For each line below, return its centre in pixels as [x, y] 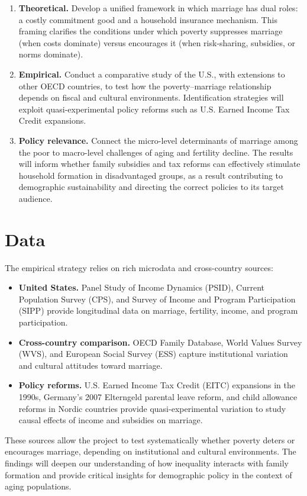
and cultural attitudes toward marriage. [91, 365]
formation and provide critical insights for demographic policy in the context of [148, 474]
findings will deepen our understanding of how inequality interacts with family [147, 463]
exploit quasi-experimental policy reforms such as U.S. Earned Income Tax [154, 109]
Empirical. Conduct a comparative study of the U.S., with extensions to [152, 74]
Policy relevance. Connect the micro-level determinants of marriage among [158, 140]
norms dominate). [51, 54]
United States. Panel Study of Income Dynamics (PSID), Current [142, 287]
